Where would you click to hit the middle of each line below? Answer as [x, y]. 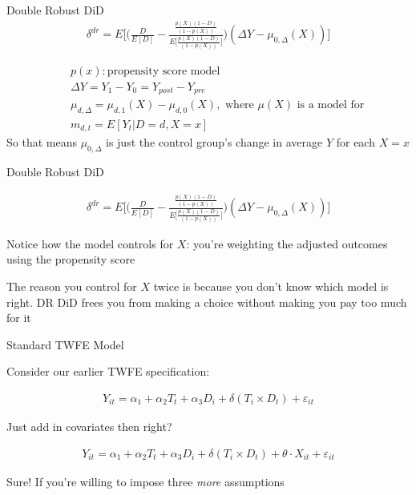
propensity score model [164, 71]
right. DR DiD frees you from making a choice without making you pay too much [207, 302]
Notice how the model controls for [90, 243]
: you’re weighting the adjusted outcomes [287, 243]
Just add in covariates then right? [89, 426]
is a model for [331, 105]
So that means [42, 142]
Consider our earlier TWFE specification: [108, 371]
